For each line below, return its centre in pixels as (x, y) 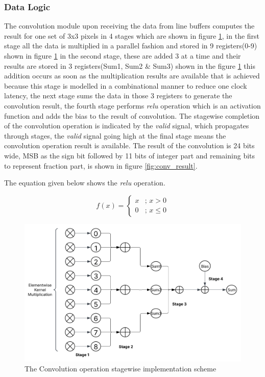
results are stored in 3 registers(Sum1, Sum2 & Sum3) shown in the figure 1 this (130, 65)
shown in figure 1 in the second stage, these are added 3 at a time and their (123, 56)
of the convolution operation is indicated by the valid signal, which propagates (127, 126)
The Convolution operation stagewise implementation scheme (121, 369)
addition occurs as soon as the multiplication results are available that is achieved (132, 76)
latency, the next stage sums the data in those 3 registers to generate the (118, 96)
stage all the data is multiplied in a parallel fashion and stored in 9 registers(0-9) (131, 46)
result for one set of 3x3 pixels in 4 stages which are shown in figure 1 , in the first (132, 35)
